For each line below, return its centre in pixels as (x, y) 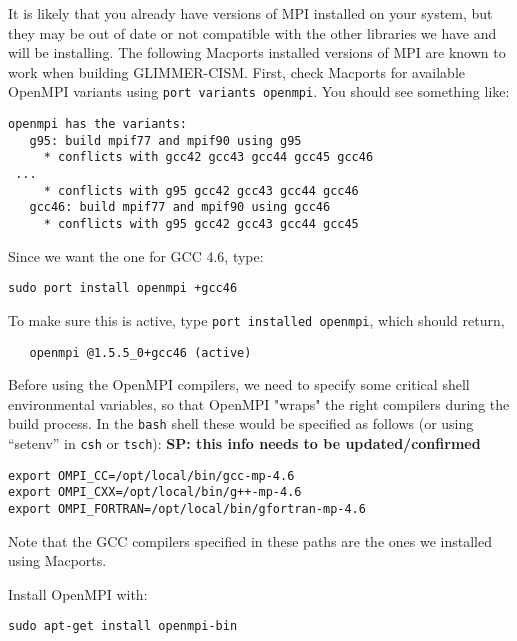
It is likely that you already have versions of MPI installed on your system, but (250, 13)
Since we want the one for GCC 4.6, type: (136, 255)
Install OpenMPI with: (78, 593)
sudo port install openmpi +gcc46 (123, 288)
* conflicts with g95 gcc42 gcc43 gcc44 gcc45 (201, 223)
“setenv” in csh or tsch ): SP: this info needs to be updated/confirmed (244, 443)
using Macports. (57, 560)
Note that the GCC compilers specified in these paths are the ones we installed (250, 540)
